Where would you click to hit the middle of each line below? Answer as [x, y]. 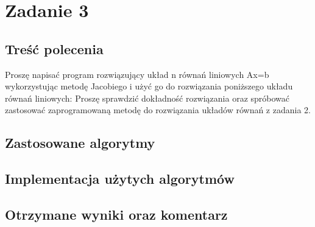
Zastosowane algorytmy [80, 143]
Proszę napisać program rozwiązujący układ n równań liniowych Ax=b [137, 74]
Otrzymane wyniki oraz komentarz [116, 214]
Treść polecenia [54, 48]
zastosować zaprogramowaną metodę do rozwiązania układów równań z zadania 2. [158, 110]
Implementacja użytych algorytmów [120, 179]
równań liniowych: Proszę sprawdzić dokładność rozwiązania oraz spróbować [147, 98]
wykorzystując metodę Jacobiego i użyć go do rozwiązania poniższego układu [149, 86]
